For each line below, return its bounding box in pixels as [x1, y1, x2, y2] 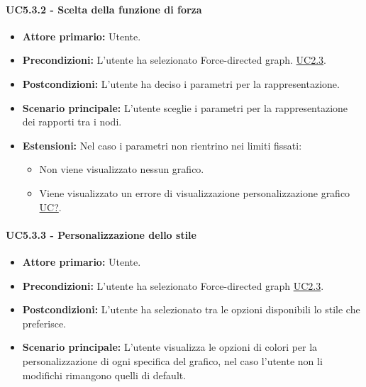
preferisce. [22, 315, 67, 330]
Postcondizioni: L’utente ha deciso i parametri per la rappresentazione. [22, 76, 340, 91]
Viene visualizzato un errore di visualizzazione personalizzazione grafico [39, 185, 350, 200]
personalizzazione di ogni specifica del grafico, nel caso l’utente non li [22, 353, 323, 368]
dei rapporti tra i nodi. [22, 114, 122, 129]
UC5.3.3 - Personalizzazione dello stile [6, 227, 196, 242]
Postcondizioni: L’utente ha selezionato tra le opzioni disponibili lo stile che [22, 302, 360, 317]
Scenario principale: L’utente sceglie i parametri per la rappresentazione [22, 100, 348, 115]
